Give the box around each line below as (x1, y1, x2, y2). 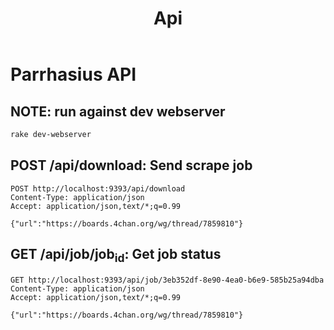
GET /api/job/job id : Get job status (10, 246, 222, 266)
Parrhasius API (10, 63, 137, 86)
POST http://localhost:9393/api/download (10, 183, 186, 194)
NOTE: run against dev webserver (10, 103, 226, 120)
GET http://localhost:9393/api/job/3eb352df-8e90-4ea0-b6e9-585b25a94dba (10, 275, 325, 285)
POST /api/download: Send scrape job (10, 157, 253, 174)
